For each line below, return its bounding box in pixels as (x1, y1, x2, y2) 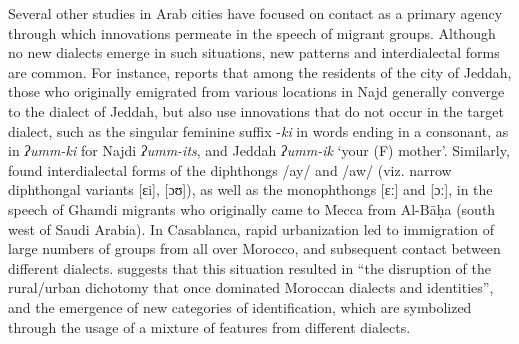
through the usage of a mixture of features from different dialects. (8, 316, 411, 337)
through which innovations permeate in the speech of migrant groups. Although (8, 22, 496, 43)
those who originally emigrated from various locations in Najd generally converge (8, 81, 505, 102)
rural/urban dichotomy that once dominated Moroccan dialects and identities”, (8, 277, 494, 298)
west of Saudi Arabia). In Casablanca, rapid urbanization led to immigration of (8, 218, 495, 239)
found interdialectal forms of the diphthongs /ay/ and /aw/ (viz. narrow (8, 159, 452, 180)
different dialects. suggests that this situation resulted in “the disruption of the (8, 257, 491, 278)
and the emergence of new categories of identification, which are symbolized (8, 296, 472, 317)
